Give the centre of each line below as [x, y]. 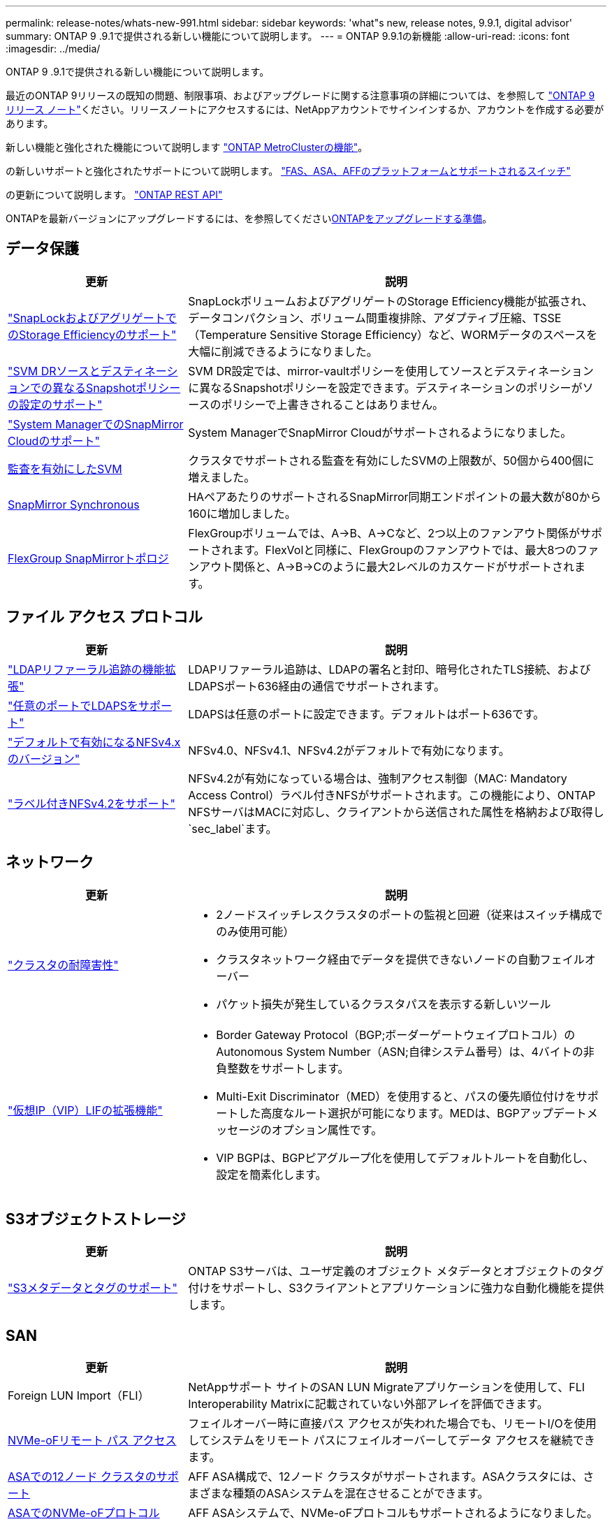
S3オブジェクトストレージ [96, 1219]
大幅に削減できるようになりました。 [283, 351]
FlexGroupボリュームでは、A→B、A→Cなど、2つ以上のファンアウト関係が [384, 533]
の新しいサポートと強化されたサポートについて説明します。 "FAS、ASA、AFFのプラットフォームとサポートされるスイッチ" [288, 171]
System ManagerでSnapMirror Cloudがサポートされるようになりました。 [380, 432]
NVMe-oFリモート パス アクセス [92, 1440]
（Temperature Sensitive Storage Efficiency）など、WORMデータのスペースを [393, 334]
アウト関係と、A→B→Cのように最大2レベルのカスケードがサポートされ [387, 566]
